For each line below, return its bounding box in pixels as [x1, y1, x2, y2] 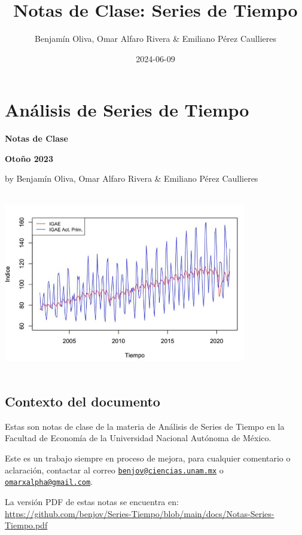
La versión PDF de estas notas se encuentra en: [5, 495, 179, 508]
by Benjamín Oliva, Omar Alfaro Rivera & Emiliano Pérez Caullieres [5, 172, 258, 185]
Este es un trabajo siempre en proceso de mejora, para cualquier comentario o [5, 452, 291, 464]
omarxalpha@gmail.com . [5, 475, 93, 488]
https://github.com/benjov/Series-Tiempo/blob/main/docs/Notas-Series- [5, 507, 274, 519]
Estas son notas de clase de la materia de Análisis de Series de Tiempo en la [5, 420, 285, 432]
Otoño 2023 [5, 152, 53, 164]
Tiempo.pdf [5, 519, 48, 531]
